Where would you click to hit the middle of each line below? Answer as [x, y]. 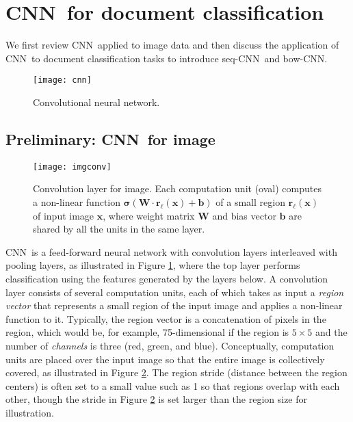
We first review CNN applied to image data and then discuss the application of [172, 45]
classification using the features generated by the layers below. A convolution [167, 278]
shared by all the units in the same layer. [119, 229]
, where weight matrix [149, 215]
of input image [64, 215]
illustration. [30, 412]
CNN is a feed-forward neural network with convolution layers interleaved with [171, 251]
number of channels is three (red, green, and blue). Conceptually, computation [170, 345]
